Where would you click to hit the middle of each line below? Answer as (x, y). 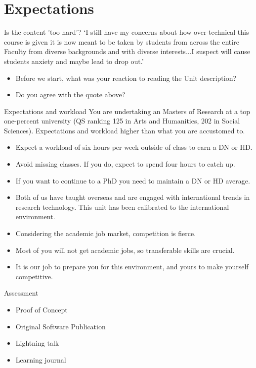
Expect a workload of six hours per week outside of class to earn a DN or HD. (134, 147)
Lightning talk (37, 343)
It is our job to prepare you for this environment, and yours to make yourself (132, 267)
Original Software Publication (61, 326)
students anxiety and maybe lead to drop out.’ (74, 61)
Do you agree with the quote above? (70, 94)
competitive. (34, 276)
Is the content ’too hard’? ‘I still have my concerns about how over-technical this (127, 32)
